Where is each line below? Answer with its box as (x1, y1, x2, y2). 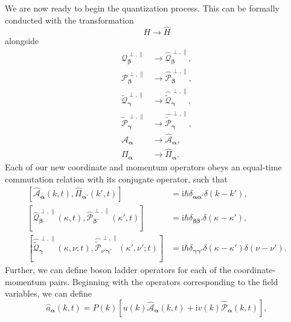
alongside (5, 34, 39, 47)
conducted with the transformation (5, 13, 134, 26)
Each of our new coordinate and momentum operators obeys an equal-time (5, 160, 282, 173)
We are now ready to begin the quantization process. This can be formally (5, 2, 280, 14)
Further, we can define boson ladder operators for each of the (5, 263, 231, 276)
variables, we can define (5, 287, 92, 300)
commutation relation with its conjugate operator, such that (5, 172, 228, 185)
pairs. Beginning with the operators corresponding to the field (49, 275, 278, 288)
